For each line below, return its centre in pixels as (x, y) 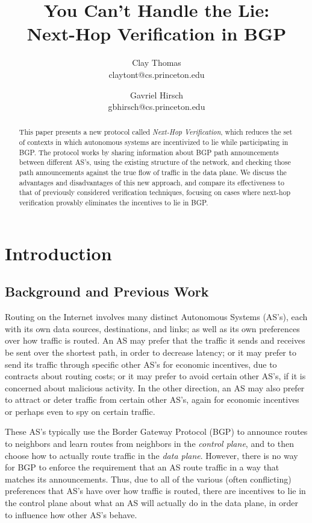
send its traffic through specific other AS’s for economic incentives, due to (141, 364)
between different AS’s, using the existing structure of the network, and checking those (155, 162)
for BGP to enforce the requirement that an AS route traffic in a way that (142, 467)
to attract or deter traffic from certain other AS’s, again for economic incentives (152, 399)
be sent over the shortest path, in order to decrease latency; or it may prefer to (151, 352)
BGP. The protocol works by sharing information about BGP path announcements (149, 152)
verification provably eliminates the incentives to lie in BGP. (114, 203)
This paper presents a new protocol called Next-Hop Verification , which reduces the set (156, 132)
